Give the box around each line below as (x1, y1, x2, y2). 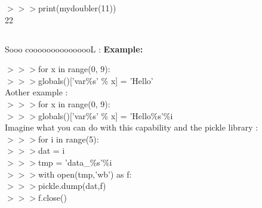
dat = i (38, 144, 65, 157)
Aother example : (5, 86, 68, 98)
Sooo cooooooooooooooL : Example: (5, 42, 143, 55)
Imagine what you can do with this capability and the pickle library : (5, 121, 258, 134)
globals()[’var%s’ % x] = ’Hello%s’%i (38, 109, 173, 122)
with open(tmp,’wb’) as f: (38, 167, 132, 180)
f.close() (38, 191, 67, 203)
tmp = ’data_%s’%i (38, 156, 112, 168)
